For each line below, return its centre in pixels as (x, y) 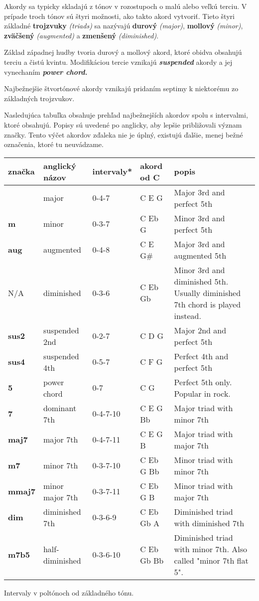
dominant (60, 408)
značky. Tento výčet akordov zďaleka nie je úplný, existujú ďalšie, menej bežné (124, 134)
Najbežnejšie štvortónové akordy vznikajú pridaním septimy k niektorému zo (121, 88)
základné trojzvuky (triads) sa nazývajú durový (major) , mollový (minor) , (124, 26)
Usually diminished (207, 293)
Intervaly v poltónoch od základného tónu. (69, 592)
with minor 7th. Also (210, 549)
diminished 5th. (201, 281)
